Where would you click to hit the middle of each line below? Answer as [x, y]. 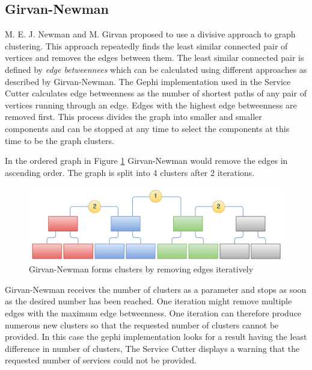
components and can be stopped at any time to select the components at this [147, 128]
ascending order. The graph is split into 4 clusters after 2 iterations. [130, 172]
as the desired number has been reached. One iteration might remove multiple [148, 301]
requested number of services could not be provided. [101, 360]
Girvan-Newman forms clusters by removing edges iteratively [141, 269]
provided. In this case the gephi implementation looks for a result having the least [156, 337]
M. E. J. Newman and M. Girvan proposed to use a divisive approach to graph [150, 34]
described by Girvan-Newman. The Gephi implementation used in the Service [148, 81]
